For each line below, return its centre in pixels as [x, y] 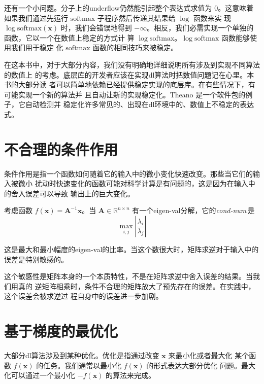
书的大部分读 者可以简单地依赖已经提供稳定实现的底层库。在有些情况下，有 [130, 84]
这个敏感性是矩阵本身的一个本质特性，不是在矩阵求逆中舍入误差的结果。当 [128, 276]
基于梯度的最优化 [61, 331]
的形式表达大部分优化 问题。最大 [201, 365]
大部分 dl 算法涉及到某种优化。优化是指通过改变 [82, 355]
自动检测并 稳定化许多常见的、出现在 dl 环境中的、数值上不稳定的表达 [140, 104]
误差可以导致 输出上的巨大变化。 [80, 193]
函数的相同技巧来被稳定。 [135, 47]
